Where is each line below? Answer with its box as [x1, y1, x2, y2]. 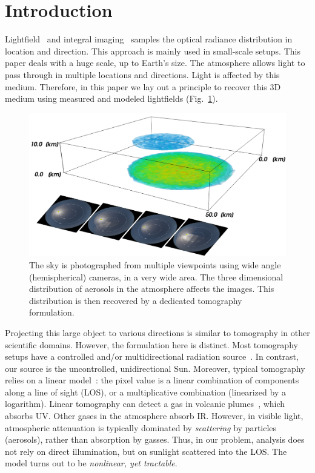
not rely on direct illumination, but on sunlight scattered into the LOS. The [5, 445, 287, 457]
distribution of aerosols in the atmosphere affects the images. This [29, 282, 274, 295]
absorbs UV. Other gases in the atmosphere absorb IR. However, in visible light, [5, 409, 303, 422]
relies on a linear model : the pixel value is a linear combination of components [5, 374, 299, 386]
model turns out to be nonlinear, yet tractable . [5, 457, 177, 469]
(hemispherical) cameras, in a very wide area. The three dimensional [29, 270, 283, 283]
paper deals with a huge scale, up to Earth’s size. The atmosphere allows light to [5, 56, 305, 69]
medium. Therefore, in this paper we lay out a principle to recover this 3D [5, 80, 281, 93]
